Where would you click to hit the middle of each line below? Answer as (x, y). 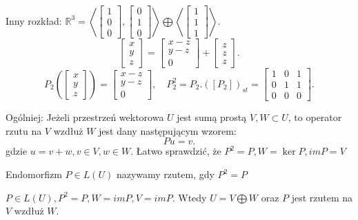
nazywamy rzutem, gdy (165, 174)
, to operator (315, 117)
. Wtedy (189, 197)
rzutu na (24, 130)
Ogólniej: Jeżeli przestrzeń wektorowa (85, 117)
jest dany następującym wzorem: (168, 130)
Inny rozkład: (34, 20)
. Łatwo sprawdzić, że (176, 151)
